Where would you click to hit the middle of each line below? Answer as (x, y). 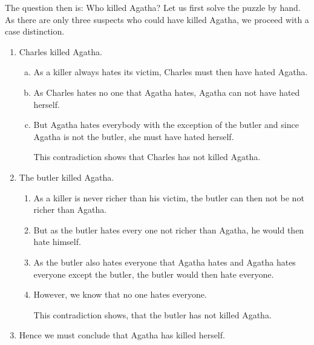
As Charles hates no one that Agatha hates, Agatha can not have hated (167, 92)
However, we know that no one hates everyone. (120, 294)
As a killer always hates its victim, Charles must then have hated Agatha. (171, 72)
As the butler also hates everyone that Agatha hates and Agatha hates (165, 262)
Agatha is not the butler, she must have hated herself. (134, 136)
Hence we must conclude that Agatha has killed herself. (122, 335)
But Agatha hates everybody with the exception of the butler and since (166, 125)
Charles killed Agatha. (61, 51)
